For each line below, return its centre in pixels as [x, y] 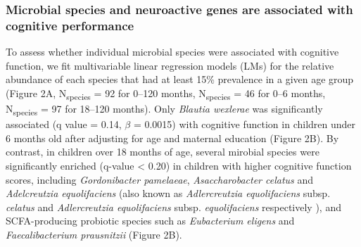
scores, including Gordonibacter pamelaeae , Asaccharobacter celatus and [160, 179]
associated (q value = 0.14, [64, 124]
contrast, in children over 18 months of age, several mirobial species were [163, 152]
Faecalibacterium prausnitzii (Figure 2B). [94, 234]
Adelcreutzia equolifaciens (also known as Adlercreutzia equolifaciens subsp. [168, 193]
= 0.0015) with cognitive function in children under [245, 124]
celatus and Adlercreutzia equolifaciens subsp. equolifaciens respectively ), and [173, 207]
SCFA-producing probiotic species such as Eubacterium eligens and [150, 221]
